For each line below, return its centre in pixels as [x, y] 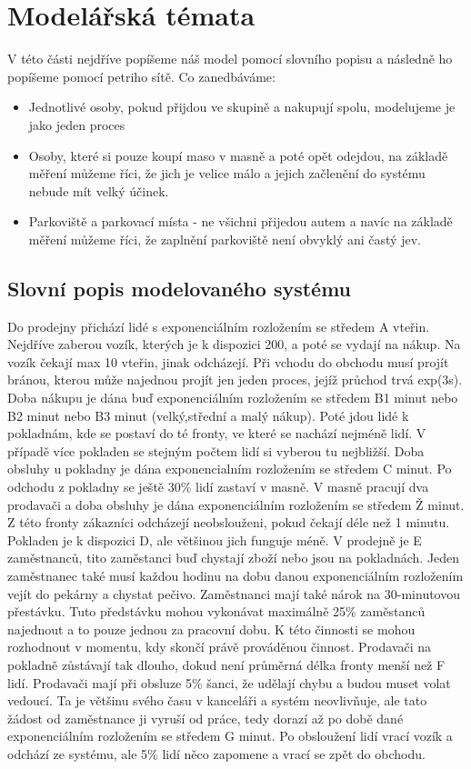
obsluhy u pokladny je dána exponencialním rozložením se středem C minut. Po [230, 469]
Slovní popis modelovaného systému [180, 288]
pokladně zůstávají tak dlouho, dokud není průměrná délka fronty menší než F [226, 664]
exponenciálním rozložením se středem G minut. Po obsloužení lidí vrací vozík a [230, 736]
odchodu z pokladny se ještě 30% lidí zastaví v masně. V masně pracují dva [218, 487]
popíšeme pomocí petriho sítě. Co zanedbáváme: [141, 76]
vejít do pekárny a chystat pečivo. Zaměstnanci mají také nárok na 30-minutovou [234, 593]
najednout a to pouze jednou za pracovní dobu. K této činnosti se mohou [211, 629]
